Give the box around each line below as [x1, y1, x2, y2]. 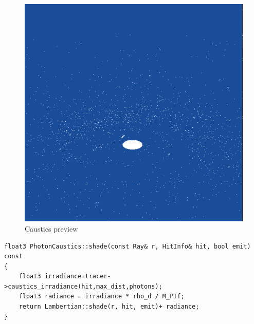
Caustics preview [25, 223, 78, 234]
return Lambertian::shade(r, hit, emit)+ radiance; [19, 303, 199, 311]
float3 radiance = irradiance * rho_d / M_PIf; [19, 293, 185, 300]
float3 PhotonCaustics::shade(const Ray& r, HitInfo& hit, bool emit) [4, 242, 251, 250]
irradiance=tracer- [44, 273, 111, 280]
